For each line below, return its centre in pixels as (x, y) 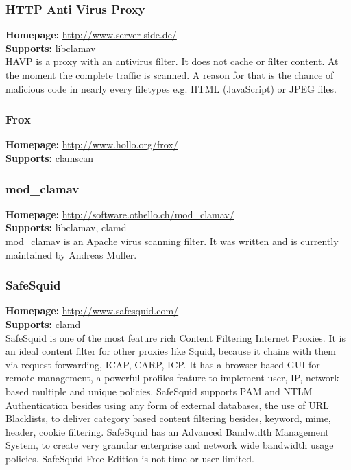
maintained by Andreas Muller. (71, 254)
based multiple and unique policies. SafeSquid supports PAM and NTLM (159, 391)
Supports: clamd (43, 324)
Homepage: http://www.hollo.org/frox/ (92, 144)
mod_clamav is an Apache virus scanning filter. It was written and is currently (172, 241)
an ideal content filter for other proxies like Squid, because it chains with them (171, 351)
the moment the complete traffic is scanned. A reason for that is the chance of (170, 75)
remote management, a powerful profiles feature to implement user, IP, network (172, 378)
